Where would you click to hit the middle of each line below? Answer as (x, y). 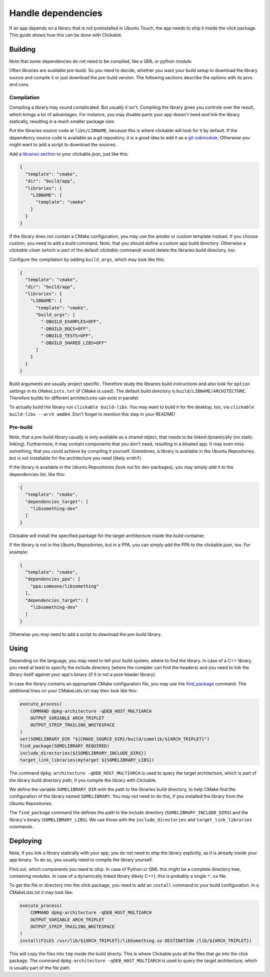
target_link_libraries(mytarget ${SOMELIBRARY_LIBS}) (87, 760)
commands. (21, 826)
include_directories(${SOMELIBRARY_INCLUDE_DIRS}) (83, 753)
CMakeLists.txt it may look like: (41, 892)
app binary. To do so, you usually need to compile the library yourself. (81, 860)
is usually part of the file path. (40, 967)
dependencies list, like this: (37, 474)
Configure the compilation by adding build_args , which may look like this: (87, 259)
